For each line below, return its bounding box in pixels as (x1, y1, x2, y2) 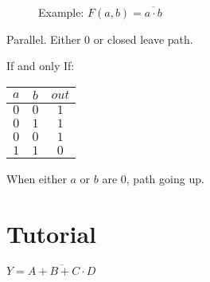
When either (6, 170, 67, 186)
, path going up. (126, 170, 204, 186)
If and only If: (6, 57, 75, 74)
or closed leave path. (93, 30, 193, 47)
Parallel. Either (6, 30, 81, 47)
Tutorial (6, 217, 97, 249)
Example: (38, 4, 84, 20)
